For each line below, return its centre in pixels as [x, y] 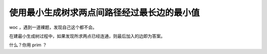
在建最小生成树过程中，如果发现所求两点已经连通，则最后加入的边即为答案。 [87, 36]
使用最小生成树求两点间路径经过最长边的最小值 [105, 13]
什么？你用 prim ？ [28, 45]
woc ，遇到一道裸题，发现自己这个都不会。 [53, 27]
